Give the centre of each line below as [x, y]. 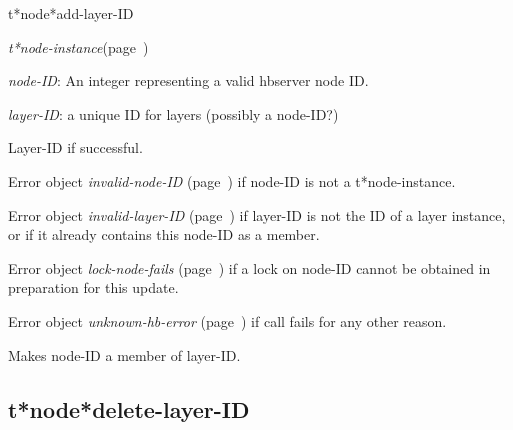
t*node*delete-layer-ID [129, 408]
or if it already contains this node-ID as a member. [164, 234]
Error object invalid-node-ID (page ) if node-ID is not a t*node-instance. [232, 180]
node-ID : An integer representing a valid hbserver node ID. [188, 80]
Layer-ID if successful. [75, 147]
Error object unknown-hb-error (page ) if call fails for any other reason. [227, 320]
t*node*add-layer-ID [71, 13]
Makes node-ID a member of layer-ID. [124, 354]
